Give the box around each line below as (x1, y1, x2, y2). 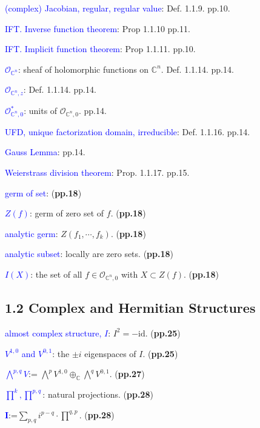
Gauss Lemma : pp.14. (5, 145, 85, 158)
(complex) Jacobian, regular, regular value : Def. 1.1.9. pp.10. (5, 2, 230, 14)
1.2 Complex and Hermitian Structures (5, 298, 256, 317)
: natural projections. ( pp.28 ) (42, 387, 153, 400)
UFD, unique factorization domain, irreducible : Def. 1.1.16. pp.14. (5, 125, 250, 138)
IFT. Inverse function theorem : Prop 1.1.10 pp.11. (5, 22, 190, 35)
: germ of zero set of (29, 207, 104, 219)
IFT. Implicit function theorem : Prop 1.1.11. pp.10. (5, 42, 196, 55)
